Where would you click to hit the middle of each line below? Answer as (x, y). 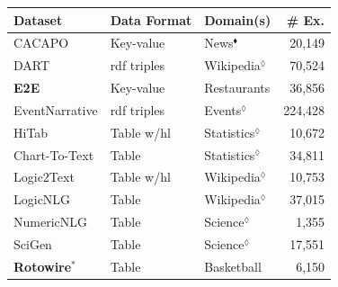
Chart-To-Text (54, 154)
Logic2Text (44, 177)
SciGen (33, 243)
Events (223, 109)
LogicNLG (42, 199)
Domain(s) (238, 19)
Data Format (151, 19)
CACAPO (41, 43)
